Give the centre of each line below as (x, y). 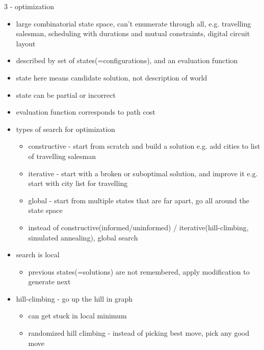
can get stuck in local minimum (77, 316)
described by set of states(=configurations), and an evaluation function (127, 60)
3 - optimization (29, 6)
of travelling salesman (62, 156)
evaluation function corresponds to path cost (86, 112)
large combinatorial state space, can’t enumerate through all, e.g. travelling (134, 23)
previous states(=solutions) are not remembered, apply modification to (139, 271)
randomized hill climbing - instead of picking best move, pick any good (139, 333)
